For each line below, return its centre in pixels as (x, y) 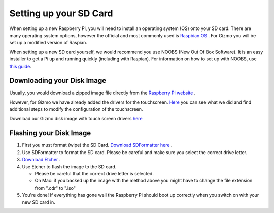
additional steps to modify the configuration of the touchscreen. (76, 109)
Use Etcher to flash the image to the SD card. (69, 166)
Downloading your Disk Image (58, 81)
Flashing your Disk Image (50, 133)
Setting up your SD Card (61, 13)
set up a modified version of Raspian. (48, 43)
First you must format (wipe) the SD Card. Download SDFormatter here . (97, 145)
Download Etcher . (41, 160)
